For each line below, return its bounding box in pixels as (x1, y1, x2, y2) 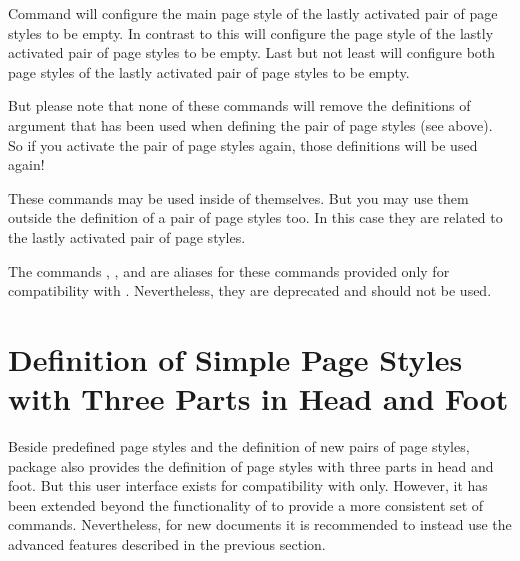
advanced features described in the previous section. (8, 534, 326, 554)
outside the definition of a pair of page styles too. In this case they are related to (8, 207, 503, 228)
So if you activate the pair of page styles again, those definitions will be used (8, 134, 478, 155)
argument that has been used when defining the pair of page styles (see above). (8, 114, 493, 135)
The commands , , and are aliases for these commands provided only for (8, 260, 450, 281)
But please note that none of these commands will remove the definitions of (8, 95, 471, 116)
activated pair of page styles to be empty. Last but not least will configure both (8, 42, 496, 63)
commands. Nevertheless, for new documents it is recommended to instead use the (8, 514, 512, 535)
